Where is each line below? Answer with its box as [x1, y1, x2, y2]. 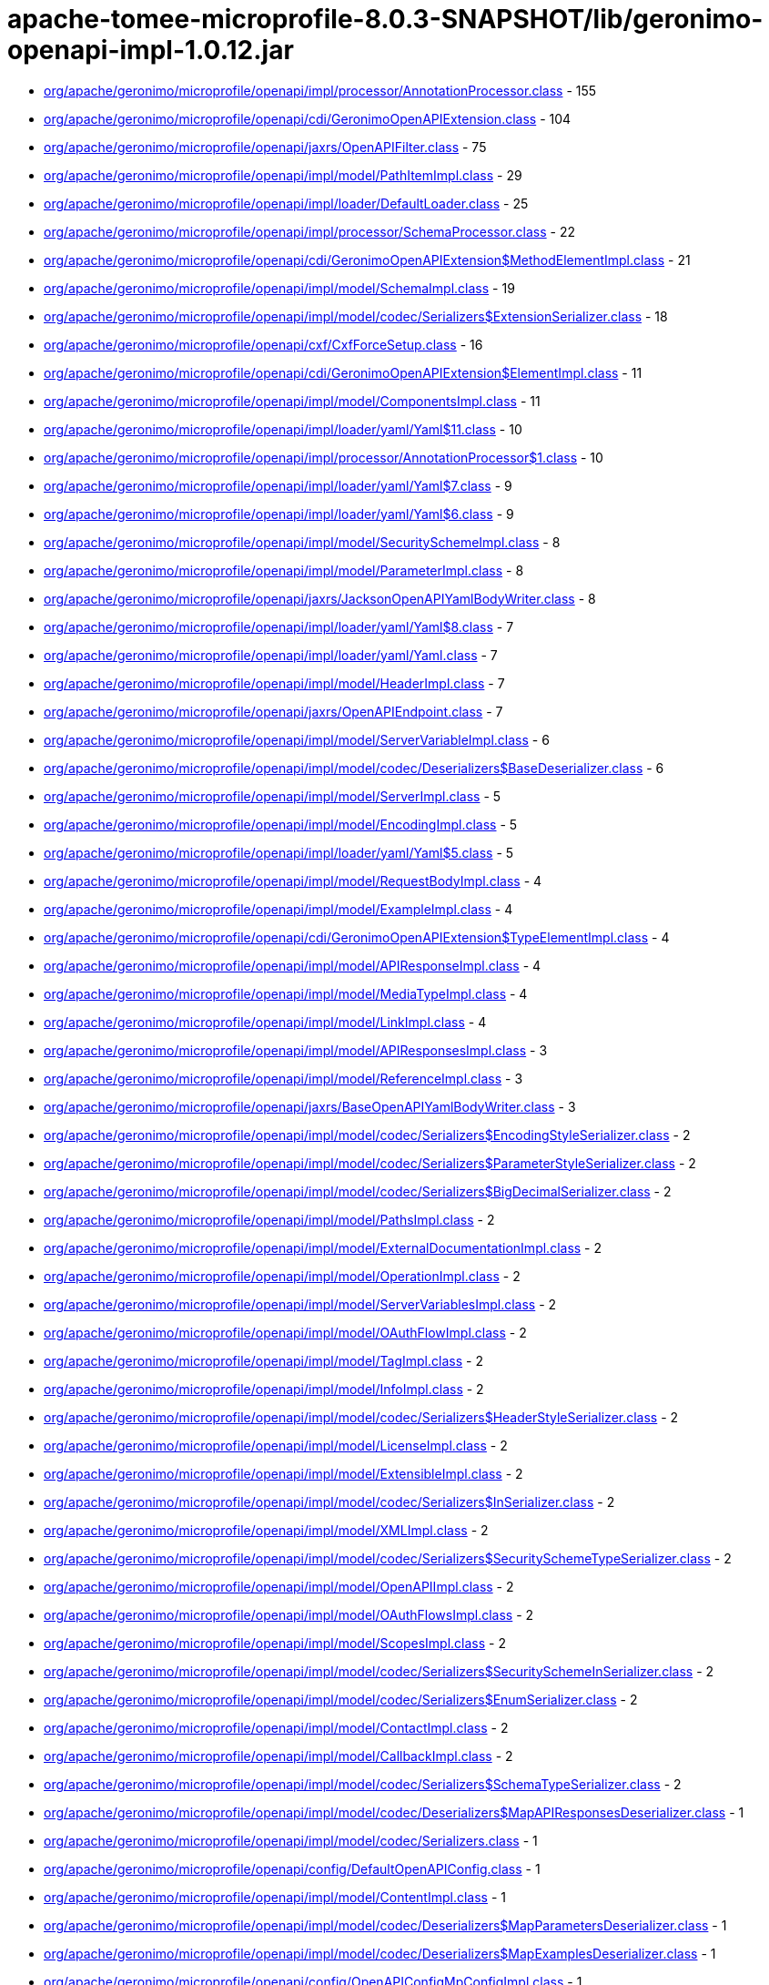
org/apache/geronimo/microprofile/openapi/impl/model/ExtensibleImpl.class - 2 [44, 1465, 523, 1481]
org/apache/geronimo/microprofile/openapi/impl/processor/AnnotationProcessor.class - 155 [44, 82, 597, 98]
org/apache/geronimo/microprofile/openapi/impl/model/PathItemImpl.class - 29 [44, 167, 522, 183]
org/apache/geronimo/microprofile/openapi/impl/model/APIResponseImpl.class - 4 [44, 957, 541, 973]
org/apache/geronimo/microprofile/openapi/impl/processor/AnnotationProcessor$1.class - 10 [44, 449, 603, 465]
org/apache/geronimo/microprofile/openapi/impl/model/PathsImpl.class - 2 [44, 1211, 495, 1227]
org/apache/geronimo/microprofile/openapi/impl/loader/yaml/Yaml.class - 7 [44, 646, 498, 663]
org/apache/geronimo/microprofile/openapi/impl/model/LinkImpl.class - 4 [44, 1013, 487, 1030]
